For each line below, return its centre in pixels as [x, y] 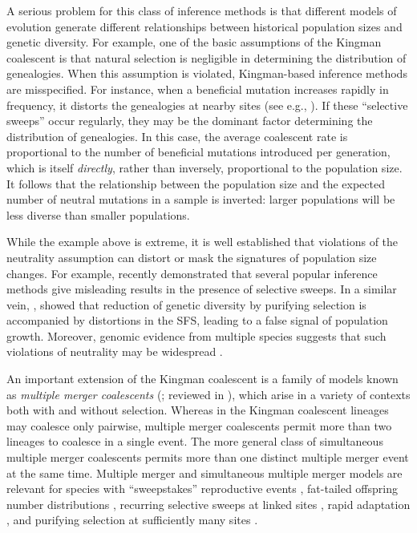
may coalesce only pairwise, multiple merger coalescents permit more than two [199, 425]
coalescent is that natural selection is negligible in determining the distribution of [206, 57]
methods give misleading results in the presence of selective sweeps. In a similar [202, 289]
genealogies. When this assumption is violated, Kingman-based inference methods [207, 73]
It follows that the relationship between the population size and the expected [196, 183]
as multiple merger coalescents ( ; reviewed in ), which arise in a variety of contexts [208, 394]
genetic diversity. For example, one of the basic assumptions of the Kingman [194, 42]
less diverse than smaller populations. [98, 214]
